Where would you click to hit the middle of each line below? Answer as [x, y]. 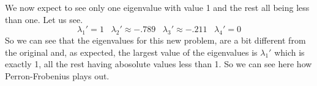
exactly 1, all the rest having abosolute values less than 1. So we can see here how [158, 64]
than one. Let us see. [44, 19]
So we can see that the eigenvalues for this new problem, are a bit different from [155, 40]
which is [289, 52]
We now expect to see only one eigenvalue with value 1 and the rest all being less [157, 7]
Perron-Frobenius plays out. [57, 75]
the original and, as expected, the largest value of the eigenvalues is [131, 52]
